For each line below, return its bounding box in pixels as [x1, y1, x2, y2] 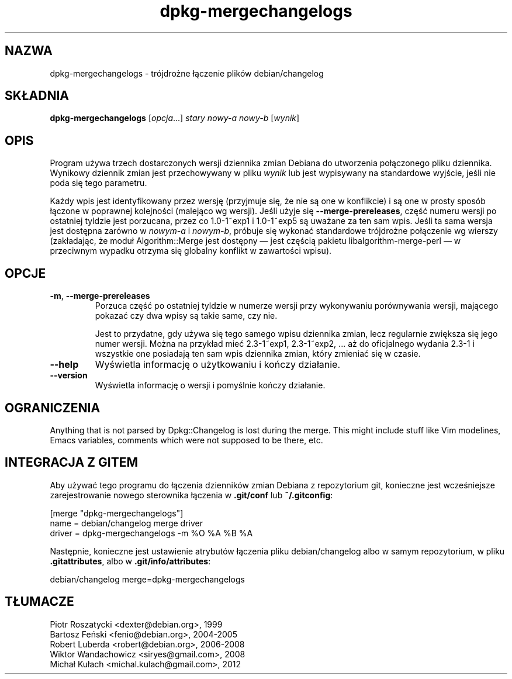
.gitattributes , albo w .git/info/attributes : [50, 556, 211, 566]
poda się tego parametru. [50, 178, 147, 188]
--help [50, 359, 79, 371]
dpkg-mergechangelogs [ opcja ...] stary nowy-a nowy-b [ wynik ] [50, 113, 300, 123]
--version [50, 370, 88, 381]
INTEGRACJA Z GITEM [5, 455, 138, 470]
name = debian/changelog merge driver [50, 518, 203, 528]
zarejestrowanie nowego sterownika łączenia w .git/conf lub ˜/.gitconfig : [50, 490, 333, 500]
